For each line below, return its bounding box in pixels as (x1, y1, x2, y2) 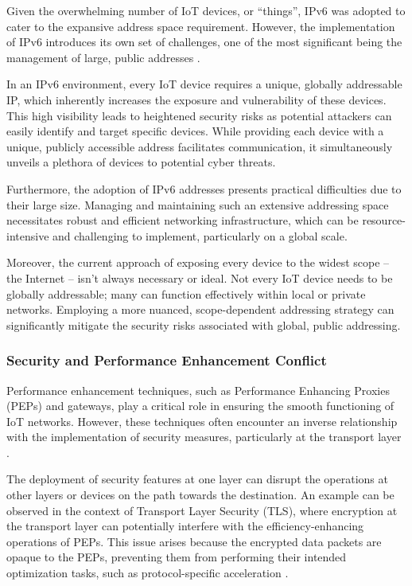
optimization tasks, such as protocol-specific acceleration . (6, 565, 289, 581)
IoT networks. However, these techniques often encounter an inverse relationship (6, 412, 398, 429)
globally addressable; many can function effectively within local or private (6, 285, 366, 302)
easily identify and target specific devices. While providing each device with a (6, 123, 384, 139)
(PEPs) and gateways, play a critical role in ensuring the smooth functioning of (6, 397, 395, 414)
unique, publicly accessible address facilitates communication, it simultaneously (6, 138, 393, 154)
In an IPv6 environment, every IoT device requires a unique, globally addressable (6, 76, 402, 92)
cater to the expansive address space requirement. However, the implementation (6, 18, 395, 34)
